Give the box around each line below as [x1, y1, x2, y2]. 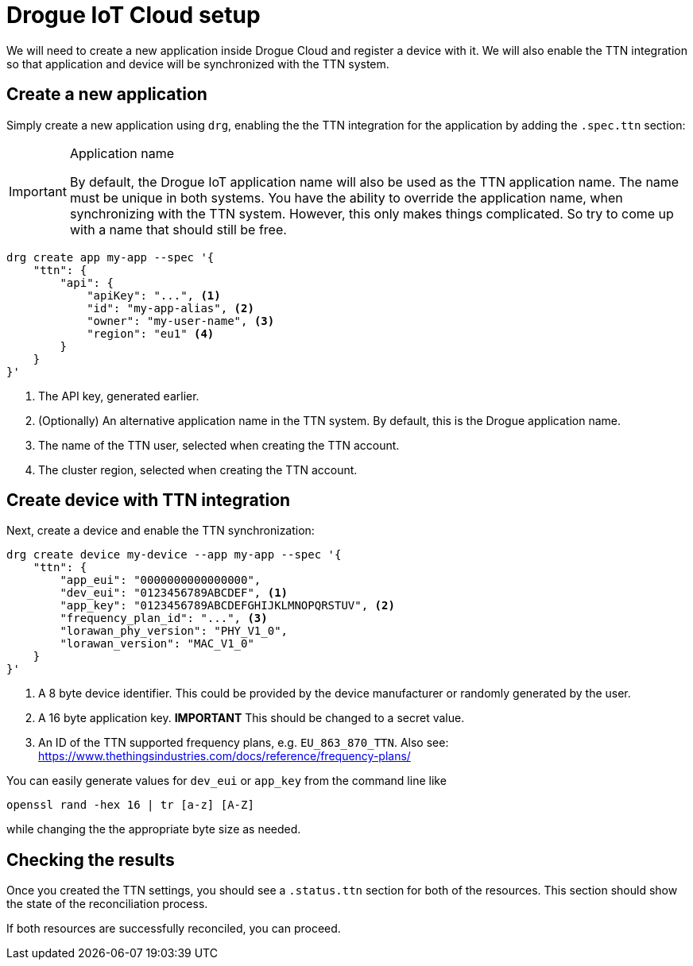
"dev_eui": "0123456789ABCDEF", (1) [60, 586, 288, 600]
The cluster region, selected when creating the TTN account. [38, 462, 358, 477]
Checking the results [6, 849, 175, 870]
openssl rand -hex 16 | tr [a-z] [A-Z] [6, 798, 254, 812]
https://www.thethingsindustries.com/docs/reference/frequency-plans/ [38, 749, 411, 763]
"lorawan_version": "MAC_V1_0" [60, 637, 254, 651]
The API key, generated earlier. [38, 388, 199, 403]
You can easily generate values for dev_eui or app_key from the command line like [6, 774, 447, 788]
